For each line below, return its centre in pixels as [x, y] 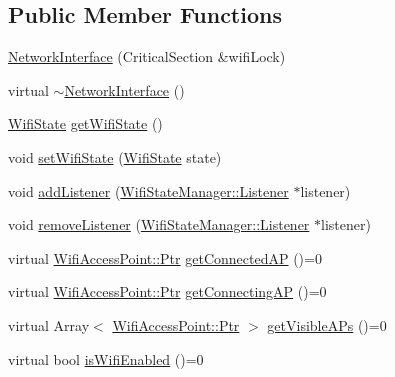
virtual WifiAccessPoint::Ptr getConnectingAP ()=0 [167, 291]
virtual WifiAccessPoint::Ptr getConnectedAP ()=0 [165, 257]
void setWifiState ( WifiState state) [115, 156]
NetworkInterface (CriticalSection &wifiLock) [147, 56]
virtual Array [49, 324]
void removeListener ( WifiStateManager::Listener [159, 224]
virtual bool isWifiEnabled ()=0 [106, 358]
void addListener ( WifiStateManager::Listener [148, 190]
